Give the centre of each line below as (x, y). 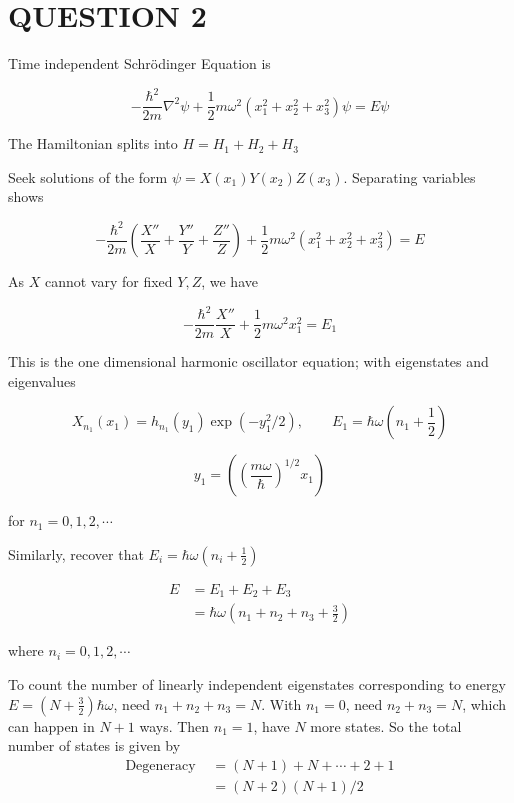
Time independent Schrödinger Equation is (139, 63)
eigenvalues (42, 380)
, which (484, 703)
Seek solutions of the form (88, 176)
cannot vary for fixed (108, 281)
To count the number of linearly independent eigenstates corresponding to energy (257, 684)
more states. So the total (386, 725)
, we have (229, 281)
